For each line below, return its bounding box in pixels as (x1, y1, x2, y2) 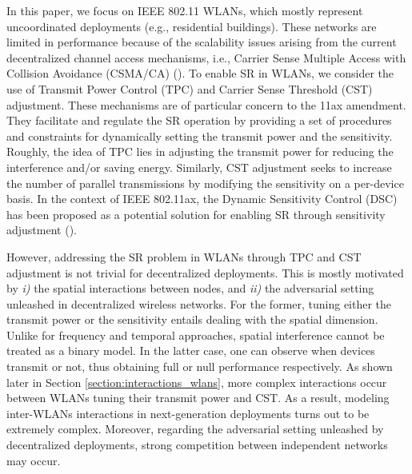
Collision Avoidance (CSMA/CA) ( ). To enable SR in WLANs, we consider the (6, 65, 394, 82)
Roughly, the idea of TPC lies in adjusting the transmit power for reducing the (6, 143, 394, 160)
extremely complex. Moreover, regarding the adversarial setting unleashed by (6, 420, 384, 437)
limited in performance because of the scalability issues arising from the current (6, 34, 397, 50)
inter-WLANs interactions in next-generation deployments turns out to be (6, 404, 370, 421)
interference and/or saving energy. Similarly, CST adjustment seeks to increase (6, 158, 392, 175)
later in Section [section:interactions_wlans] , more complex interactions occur (6, 373, 387, 390)
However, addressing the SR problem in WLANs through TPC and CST (6, 248, 362, 265)
